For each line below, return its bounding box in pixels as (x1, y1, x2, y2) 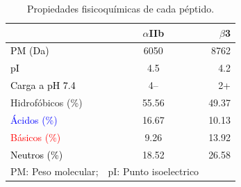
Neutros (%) (10, 147, 63, 161)
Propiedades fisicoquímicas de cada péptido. (26, 1, 215, 15)
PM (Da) (10, 43, 49, 58)
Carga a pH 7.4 (10, 78, 76, 92)
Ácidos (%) (10, 112, 58, 127)
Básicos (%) (10, 129, 61, 144)
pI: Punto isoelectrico (108, 164, 199, 179)
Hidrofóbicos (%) (10, 95, 83, 109)
